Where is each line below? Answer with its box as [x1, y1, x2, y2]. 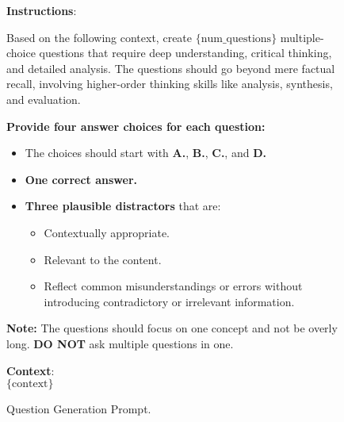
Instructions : [6, 2, 77, 18]
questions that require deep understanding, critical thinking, [39, 44, 332, 61]
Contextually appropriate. [44, 224, 170, 240]
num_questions [201, 33, 272, 44]
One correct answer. [25, 171, 138, 187]
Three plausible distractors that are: [25, 198, 221, 214]
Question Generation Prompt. [6, 401, 151, 417]
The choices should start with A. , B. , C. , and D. [25, 144, 266, 161]
